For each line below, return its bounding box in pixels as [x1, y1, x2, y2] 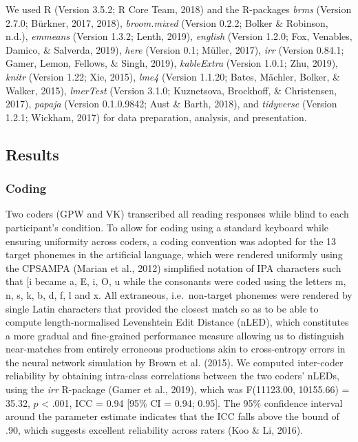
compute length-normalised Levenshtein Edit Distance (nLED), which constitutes [6, 315, 349, 329]
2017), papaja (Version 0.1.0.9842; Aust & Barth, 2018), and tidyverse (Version [6, 96, 337, 111]
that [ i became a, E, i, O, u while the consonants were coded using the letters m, [6, 274, 346, 288]
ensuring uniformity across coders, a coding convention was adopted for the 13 [6, 233, 337, 248]
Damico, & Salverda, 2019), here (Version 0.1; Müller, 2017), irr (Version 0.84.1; [6, 42, 344, 56]
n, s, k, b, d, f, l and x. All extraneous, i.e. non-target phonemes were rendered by [6, 287, 352, 302]
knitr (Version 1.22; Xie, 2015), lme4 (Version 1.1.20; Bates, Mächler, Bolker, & [6, 69, 340, 83]
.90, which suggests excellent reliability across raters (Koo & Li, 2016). [6, 422, 304, 436]
